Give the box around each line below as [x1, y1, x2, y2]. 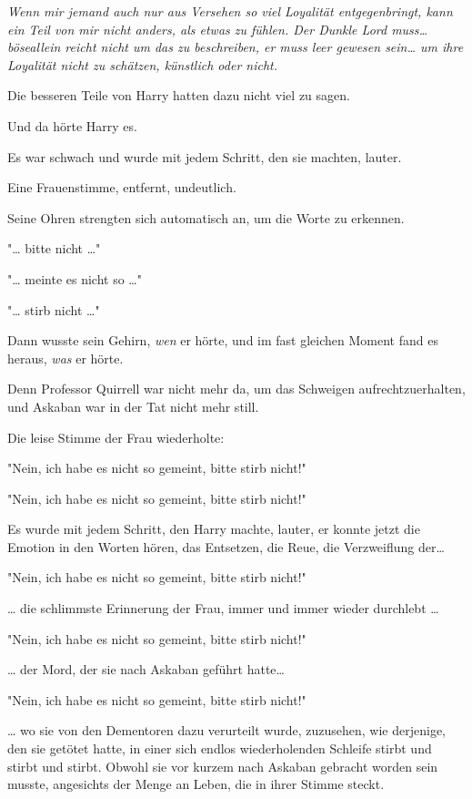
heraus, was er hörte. [7, 348, 124, 367]
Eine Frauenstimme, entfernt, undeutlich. [7, 178, 236, 197]
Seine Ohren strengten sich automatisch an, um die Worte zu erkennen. [7, 208, 405, 227]
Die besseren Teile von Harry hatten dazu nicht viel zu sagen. [7, 86, 350, 105]
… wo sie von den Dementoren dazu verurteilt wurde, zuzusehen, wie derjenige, [7, 721, 447, 740]
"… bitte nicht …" [7, 239, 101, 258]
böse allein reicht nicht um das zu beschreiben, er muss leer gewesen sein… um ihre [7, 37, 464, 56]
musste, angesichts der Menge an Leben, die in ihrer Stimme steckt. [7, 774, 385, 794]
